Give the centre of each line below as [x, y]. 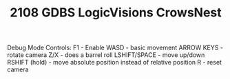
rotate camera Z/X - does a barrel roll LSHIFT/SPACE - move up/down [106, 55]
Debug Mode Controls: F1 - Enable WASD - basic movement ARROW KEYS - [115, 48]
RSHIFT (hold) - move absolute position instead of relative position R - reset [115, 63]
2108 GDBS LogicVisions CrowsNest [116, 13]
